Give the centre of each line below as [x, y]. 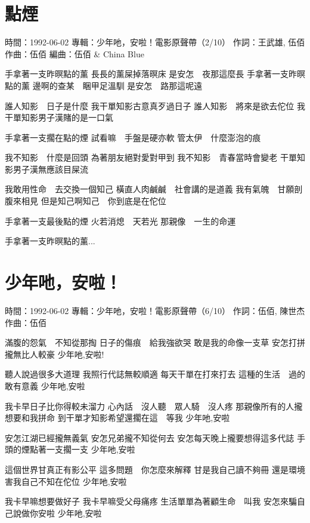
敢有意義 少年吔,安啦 [45, 385]
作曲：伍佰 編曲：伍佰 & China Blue [75, 53]
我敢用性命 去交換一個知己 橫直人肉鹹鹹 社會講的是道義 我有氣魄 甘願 [150, 189]
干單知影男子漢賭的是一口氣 [59, 117]
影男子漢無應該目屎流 [46, 169]
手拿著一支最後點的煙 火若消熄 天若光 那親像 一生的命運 [120, 221]
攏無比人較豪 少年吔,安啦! [55, 354]
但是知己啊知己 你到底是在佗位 [103, 201]
